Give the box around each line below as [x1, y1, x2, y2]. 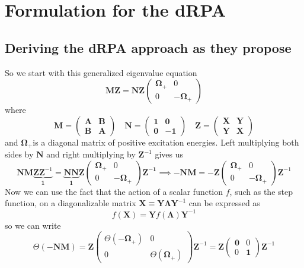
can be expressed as [188, 197, 260, 209]
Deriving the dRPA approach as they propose [5, 38, 292, 56]
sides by [5, 148, 34, 160]
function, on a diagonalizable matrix [5, 197, 136, 209]
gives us [155, 148, 183, 160]
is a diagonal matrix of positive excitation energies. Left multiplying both [33, 135, 299, 148]
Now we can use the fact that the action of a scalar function [5, 185, 223, 197]
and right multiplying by [46, 148, 136, 160]
